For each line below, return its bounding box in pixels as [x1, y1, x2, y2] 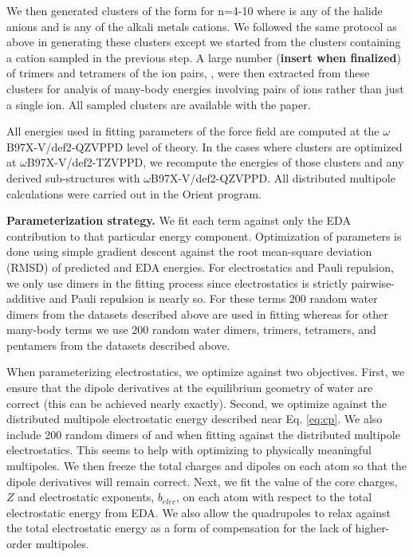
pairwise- [351, 274, 395, 291]
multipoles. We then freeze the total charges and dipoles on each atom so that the [6, 457, 407, 474]
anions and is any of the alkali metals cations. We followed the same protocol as [6, 18, 397, 34]
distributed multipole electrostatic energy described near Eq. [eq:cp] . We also [6, 410, 383, 427]
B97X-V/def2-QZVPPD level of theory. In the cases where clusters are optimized [6, 138, 403, 155]
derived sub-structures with [6, 169, 140, 186]
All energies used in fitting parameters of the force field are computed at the [6, 123, 380, 139]
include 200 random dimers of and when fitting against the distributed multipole [6, 426, 400, 442]
